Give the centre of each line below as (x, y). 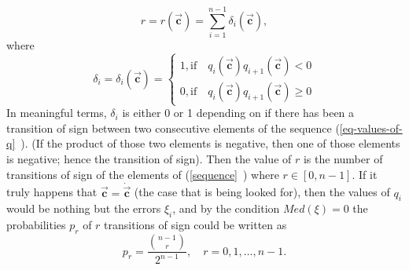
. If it (365, 174)
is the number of (343, 159)
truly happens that (52, 192)
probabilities (36, 225)
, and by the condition (226, 208)
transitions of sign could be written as (195, 225)
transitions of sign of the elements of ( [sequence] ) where (143, 174)
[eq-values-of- (371, 128)
